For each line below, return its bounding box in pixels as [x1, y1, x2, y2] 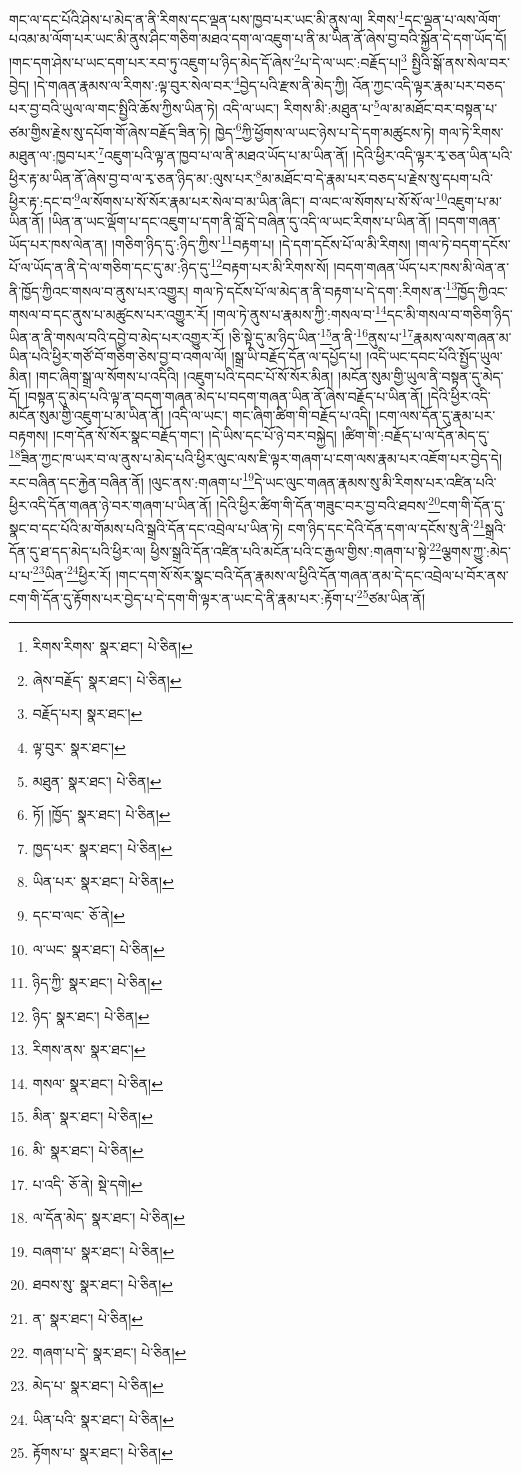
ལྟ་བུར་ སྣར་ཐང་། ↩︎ [32, 736, 126, 757]
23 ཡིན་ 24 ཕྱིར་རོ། [32, 561, 112, 585]
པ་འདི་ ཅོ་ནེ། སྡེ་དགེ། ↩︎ [32, 1173, 143, 1194]
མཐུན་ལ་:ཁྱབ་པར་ [9, 144, 99, 165]
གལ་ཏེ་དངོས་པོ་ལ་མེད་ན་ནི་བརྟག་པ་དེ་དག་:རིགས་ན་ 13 [192, 277, 458, 301]
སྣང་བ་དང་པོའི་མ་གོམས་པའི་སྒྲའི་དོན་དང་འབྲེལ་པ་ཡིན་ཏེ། [9, 517, 284, 538]
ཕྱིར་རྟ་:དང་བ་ [9, 191, 75, 211]
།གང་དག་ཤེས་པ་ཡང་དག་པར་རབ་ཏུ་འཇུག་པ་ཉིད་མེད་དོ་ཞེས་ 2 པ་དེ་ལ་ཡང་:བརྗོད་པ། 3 [9, 48, 407, 72]
